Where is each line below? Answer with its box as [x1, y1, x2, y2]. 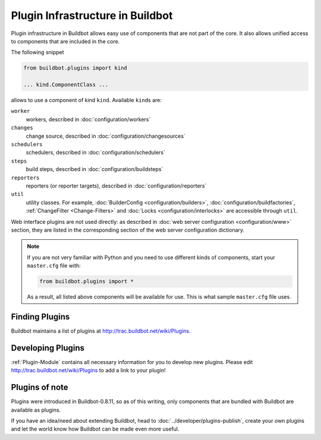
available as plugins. [11, 406, 61, 413]
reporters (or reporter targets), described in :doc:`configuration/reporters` [26, 182, 207, 189]
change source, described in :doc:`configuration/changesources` [26, 132, 185, 140]
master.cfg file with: [27, 262, 81, 270]
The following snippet [11, 49, 65, 56]
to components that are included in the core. [11, 37, 120, 45]
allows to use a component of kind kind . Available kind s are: [11, 97, 162, 104]
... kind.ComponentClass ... [23, 81, 109, 88]
